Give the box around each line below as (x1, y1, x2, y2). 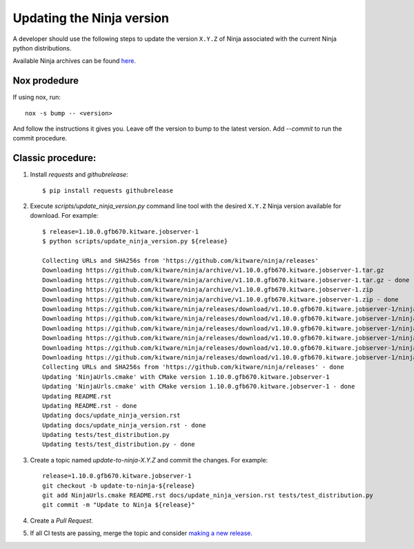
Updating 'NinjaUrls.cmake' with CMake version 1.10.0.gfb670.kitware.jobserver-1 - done (42, 382, 355, 391)
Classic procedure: (12, 152, 97, 164)
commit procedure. (12, 134, 68, 142)
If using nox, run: (12, 93, 61, 102)
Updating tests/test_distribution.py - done (42, 440, 196, 449)
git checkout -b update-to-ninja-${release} (42, 481, 196, 490)
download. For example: (30, 212, 99, 220)
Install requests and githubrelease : (30, 170, 128, 179)
